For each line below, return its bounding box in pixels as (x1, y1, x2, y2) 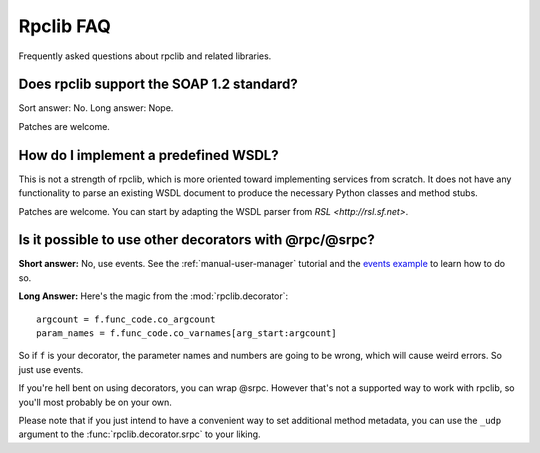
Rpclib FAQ (18, 15, 112, 37)
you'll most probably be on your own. (18, 396, 172, 408)
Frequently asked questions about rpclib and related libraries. (18, 50, 272, 62)
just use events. (18, 363, 84, 375)
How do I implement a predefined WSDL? (18, 146, 279, 164)
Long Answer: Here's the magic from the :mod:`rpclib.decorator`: (18, 290, 289, 302)
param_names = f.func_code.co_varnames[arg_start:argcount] (36, 328, 337, 339)
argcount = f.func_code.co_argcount (36, 313, 216, 325)
